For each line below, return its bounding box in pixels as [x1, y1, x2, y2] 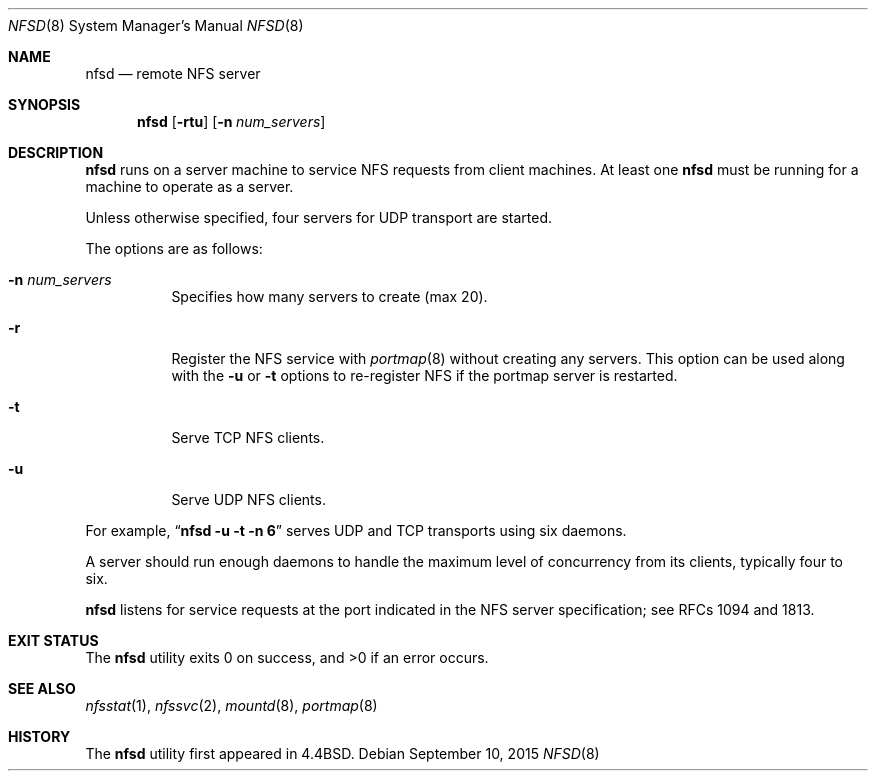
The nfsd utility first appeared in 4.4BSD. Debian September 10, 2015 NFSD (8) [85, 745, 600, 762]
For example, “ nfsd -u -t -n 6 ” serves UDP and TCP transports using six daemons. [85, 522, 627, 539]
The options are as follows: [85, 240, 263, 257]
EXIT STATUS [8, 632, 99, 649]
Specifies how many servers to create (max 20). [171, 288, 488, 305]
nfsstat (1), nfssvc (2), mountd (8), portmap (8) [85, 697, 378, 714]
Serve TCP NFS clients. [171, 429, 325, 446]
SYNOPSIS [8, 96, 81, 113]
